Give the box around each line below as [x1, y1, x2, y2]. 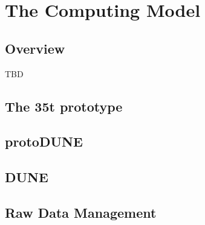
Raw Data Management [5, 203, 157, 221]
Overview [5, 39, 65, 57]
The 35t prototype [5, 97, 123, 115]
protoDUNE [5, 132, 83, 151]
